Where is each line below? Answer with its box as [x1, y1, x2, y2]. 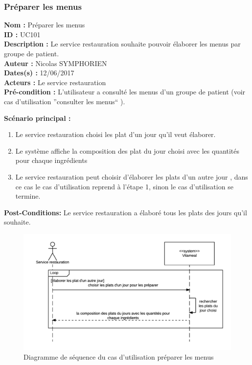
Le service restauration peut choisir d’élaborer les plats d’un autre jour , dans [15, 171, 248, 182]
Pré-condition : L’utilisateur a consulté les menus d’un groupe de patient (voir [4, 87, 246, 97]
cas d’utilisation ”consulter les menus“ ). [4, 96, 125, 106]
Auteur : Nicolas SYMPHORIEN [4, 58, 107, 68]
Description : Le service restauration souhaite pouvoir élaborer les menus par [4, 39, 241, 49]
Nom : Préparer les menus [4, 20, 85, 30]
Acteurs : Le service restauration [4, 77, 106, 87]
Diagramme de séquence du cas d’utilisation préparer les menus [23, 351, 214, 362]
